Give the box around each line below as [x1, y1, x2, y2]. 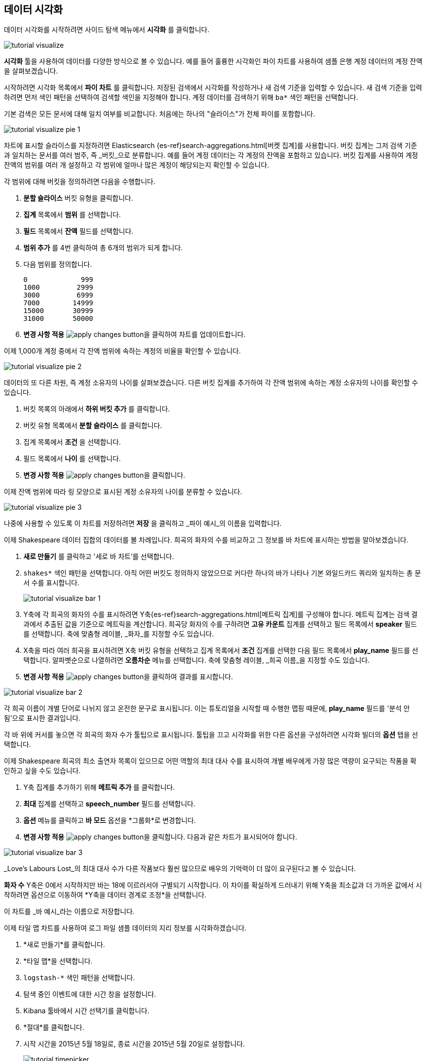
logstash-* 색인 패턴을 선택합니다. [23, 973, 135, 982]
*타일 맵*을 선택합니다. [23, 957, 93, 966]
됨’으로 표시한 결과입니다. [4, 714, 81, 723]
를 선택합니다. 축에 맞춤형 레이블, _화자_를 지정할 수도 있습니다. [23, 630, 214, 638]
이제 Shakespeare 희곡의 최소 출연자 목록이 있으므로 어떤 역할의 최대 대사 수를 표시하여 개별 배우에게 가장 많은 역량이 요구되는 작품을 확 [4, 757, 417, 765]
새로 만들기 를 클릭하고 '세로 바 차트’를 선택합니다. [23, 552, 174, 561]
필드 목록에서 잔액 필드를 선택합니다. [23, 227, 133, 236]
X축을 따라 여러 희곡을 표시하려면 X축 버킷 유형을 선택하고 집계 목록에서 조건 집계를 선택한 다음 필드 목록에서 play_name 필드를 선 [23, 646, 418, 655]
